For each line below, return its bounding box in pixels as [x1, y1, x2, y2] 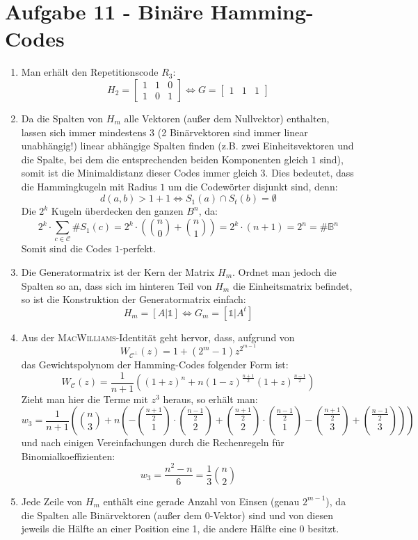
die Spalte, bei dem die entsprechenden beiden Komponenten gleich [21, 152, 309, 166]
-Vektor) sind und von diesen [209, 507, 333, 522]
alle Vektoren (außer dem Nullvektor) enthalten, [124, 111, 330, 125]
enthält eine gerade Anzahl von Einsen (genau [103, 493, 300, 508]
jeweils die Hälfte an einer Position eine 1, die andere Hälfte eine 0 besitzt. [21, 521, 339, 536]
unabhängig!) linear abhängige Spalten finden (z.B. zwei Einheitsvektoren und [21, 138, 354, 153]
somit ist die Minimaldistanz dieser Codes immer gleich [21, 165, 257, 180]
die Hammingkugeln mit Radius [21, 179, 157, 193]
